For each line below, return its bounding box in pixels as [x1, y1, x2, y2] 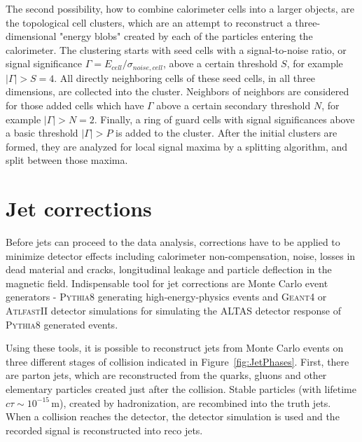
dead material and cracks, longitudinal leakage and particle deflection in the [6, 262, 332, 277]
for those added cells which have [6, 98, 144, 113]
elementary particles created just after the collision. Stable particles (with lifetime [6, 382, 356, 396]
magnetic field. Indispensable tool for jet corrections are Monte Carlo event [6, 275, 328, 290]
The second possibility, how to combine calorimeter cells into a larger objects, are [6, 1, 354, 15]
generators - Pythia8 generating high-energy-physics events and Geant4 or [6, 289, 327, 304]
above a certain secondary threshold [156, 98, 311, 113]
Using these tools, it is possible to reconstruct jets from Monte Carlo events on [6, 340, 344, 355]
